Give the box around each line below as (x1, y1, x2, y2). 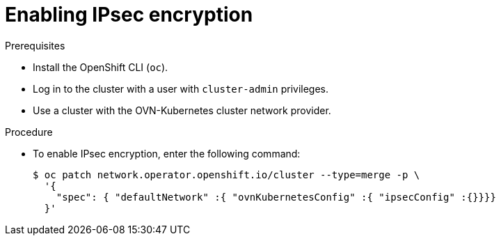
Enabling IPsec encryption (5, 3, 253, 26)
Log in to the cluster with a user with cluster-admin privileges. (33, 82, 329, 95)
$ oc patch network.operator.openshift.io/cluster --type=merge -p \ (33, 169, 420, 180)
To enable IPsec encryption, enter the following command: (33, 147, 301, 160)
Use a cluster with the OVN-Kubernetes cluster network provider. (33, 104, 331, 116)
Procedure (5, 125, 53, 138)
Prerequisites (5, 39, 65, 52)
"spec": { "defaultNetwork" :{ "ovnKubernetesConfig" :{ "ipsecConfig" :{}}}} (56, 191, 496, 203)
